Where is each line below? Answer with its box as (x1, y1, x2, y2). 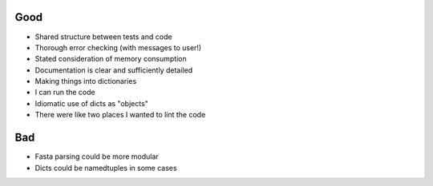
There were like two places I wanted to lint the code (34, 110, 206, 120)
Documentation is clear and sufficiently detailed (34, 65, 192, 75)
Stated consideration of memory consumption (34, 54, 188, 64)
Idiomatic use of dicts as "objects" (34, 98, 148, 108)
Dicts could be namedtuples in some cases (34, 163, 177, 172)
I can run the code (34, 88, 95, 97)
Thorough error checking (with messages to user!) (34, 42, 202, 52)
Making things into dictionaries (34, 77, 137, 86)
